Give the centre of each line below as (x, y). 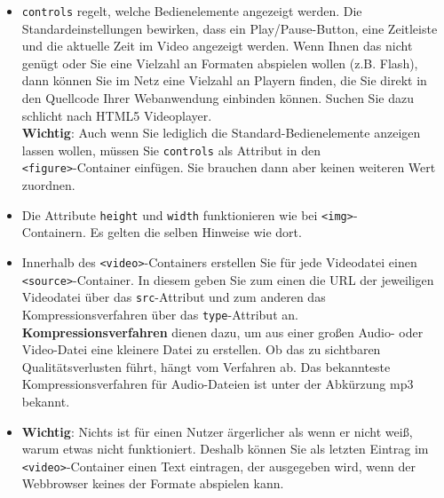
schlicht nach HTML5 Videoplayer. (117, 115)
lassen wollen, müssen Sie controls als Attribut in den (171, 150)
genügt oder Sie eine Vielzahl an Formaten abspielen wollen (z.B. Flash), (220, 63)
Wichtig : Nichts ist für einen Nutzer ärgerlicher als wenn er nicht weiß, (217, 431)
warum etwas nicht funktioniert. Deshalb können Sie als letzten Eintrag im (225, 449)
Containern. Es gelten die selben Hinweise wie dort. (162, 232)
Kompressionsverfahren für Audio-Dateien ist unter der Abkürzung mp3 (218, 384)
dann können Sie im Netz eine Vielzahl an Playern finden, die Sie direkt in (224, 80)
